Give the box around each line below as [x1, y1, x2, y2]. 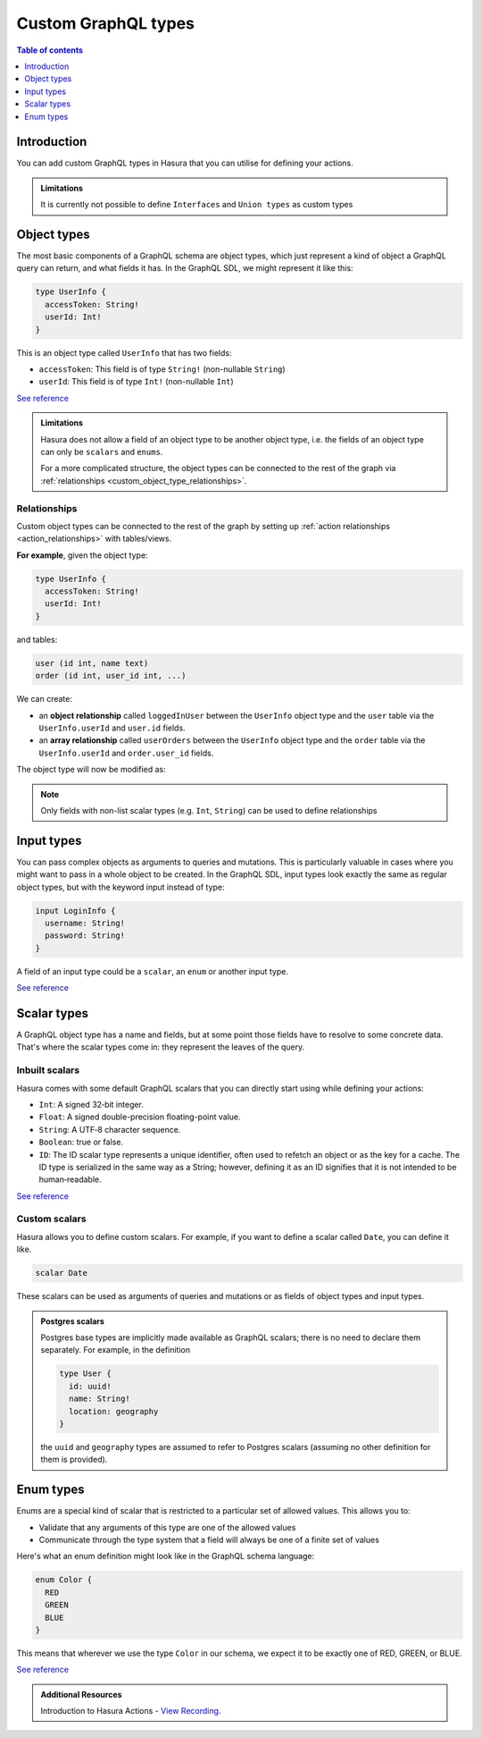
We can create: [16, 694, 73, 704]
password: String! [45, 931, 125, 941]
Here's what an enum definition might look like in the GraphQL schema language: [16, 1551, 315, 1562]
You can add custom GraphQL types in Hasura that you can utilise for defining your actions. [16, 157, 353, 169]
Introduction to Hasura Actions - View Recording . [40, 1706, 221, 1717]
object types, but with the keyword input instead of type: [16, 882, 225, 892]
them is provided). [40, 1454, 108, 1465]
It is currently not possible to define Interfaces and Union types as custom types [40, 199, 353, 210]
